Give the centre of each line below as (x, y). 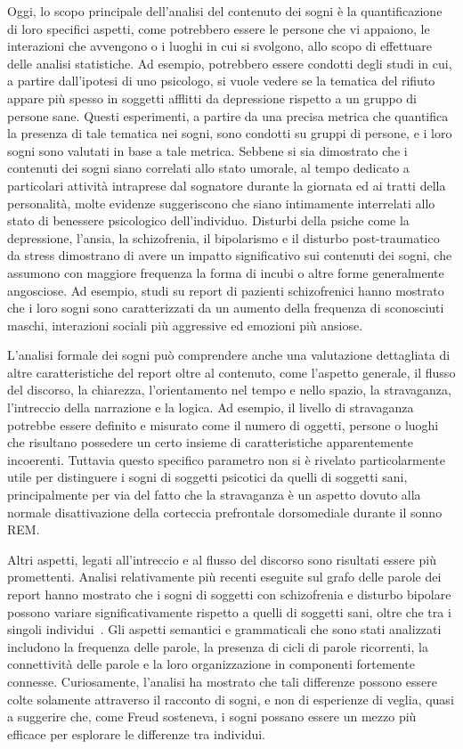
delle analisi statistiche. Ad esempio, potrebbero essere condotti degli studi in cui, (230, 63)
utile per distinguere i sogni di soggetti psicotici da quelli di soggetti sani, (207, 477)
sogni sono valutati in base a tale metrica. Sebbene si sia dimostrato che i (207, 150)
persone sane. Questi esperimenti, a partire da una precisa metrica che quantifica (228, 115)
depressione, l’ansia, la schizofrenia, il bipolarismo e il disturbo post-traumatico (223, 237)
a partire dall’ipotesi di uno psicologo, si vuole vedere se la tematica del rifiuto (221, 81)
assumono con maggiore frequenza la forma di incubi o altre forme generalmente (226, 272)
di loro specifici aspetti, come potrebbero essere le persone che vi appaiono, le (219, 28)
